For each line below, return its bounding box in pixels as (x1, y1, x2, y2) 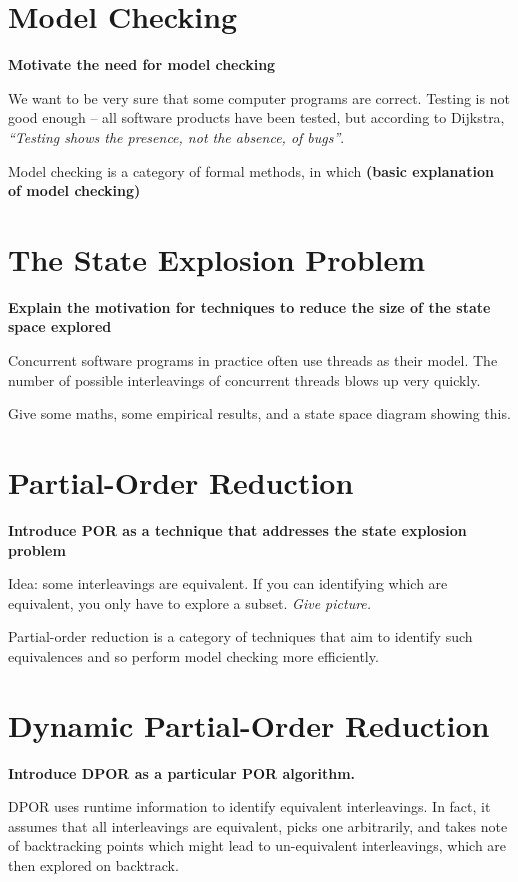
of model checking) (8, 180, 141, 201)
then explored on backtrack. (8, 854, 179, 875)
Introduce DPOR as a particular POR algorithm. (8, 762, 356, 783)
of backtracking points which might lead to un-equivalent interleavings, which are (8, 835, 507, 856)
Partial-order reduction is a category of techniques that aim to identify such (8, 626, 473, 647)
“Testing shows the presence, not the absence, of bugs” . (8, 126, 345, 147)
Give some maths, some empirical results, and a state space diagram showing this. (8, 403, 511, 424)
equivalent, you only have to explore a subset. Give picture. (8, 592, 372, 613)
